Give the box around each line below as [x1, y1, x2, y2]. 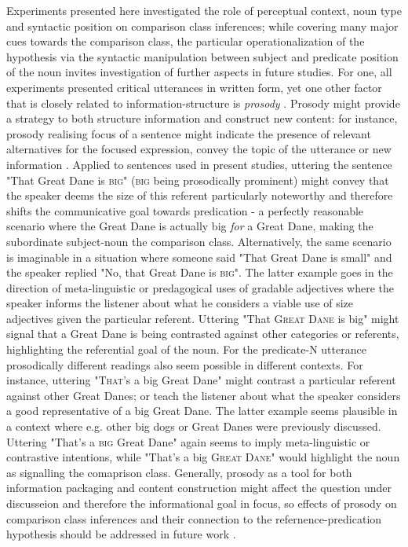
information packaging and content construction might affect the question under [6, 479, 392, 496]
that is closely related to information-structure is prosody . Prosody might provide [6, 94, 400, 111]
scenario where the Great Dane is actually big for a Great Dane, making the [6, 218, 373, 234]
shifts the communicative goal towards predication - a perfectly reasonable [6, 202, 364, 218]
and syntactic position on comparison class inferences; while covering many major [6, 17, 399, 34]
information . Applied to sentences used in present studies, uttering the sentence [6, 156, 392, 172]
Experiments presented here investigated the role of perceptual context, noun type [6, 2, 402, 18]
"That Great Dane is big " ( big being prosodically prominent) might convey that [6, 171, 389, 188]
